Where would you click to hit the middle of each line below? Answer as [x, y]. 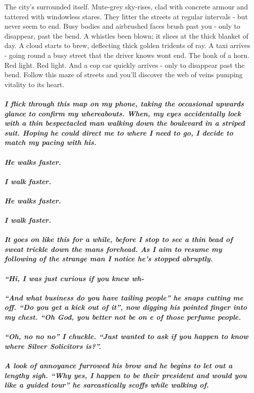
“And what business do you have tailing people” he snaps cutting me [124, 297]
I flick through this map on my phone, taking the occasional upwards [124, 103]
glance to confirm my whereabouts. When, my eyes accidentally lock [123, 113]
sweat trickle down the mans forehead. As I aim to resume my [113, 249]
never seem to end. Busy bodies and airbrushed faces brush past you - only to [122, 26]
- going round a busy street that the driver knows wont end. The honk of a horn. [127, 55]
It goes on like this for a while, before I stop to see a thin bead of [119, 239]
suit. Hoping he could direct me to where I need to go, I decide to [119, 132]
